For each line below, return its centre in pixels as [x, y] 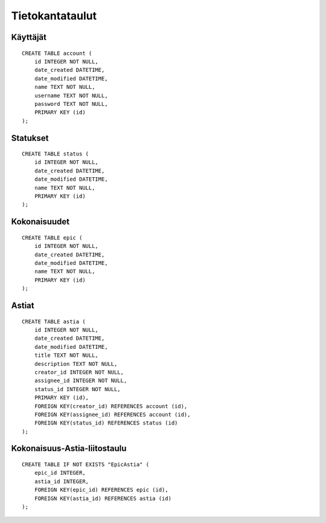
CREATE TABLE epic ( [52, 238]
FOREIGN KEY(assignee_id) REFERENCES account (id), [112, 414]
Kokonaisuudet [40, 222]
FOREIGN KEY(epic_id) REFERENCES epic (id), [101, 490]
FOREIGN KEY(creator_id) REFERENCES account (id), [111, 406]
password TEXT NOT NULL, [71, 104]
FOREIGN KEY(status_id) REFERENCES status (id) [106, 423]
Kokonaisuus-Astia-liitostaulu [69, 448]
